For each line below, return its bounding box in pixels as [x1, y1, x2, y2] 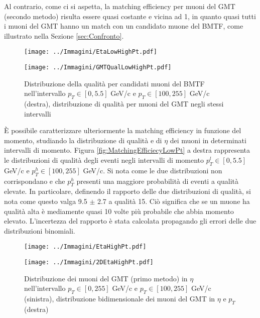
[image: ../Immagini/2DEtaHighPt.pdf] [24, 259, 154, 266]
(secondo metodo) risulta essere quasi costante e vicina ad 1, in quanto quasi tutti [4, 11, 256, 21]
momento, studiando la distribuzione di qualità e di [4, 135, 162, 145]
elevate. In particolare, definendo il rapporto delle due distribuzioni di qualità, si [4, 186, 251, 196]
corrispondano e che [4, 175, 65, 186]
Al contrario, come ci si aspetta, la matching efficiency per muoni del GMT [4, 1, 235, 11]
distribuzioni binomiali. [4, 225, 75, 236]
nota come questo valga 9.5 [4, 196, 87, 206]
